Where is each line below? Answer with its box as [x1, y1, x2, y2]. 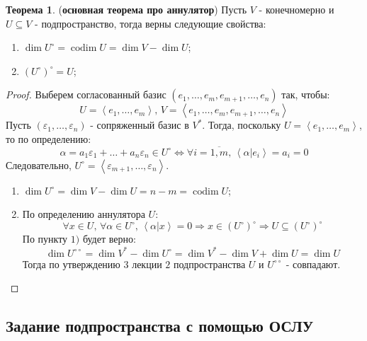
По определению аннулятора [22, 207, 145, 221]
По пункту [22, 231, 68, 246]
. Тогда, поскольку [202, 117, 281, 132]
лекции [132, 256, 162, 271]
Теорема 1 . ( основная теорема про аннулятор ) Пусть [6, 2, 247, 16]
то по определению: [6, 131, 91, 146]
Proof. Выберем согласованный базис [6, 87, 166, 102]
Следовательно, [6, 157, 72, 172]
